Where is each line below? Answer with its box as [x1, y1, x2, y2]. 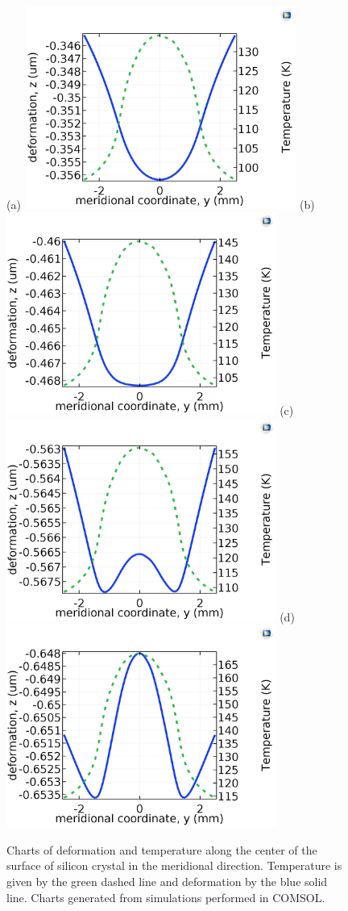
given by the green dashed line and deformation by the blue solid [6, 873, 328, 889]
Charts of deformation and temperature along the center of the [6, 841, 317, 858]
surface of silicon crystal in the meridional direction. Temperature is [6, 857, 342, 874]
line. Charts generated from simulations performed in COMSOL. [6, 888, 325, 905]
